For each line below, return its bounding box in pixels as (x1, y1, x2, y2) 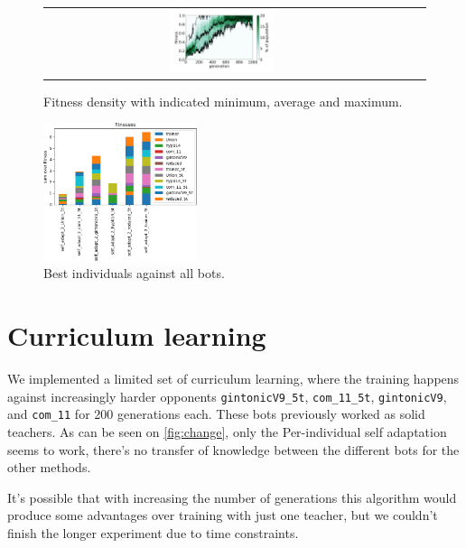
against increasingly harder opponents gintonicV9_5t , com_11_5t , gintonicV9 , (7, 386, 447, 405)
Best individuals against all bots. (43, 264, 225, 283)
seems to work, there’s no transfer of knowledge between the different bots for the (7, 440, 460, 459)
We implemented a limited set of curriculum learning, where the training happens (7, 369, 460, 387)
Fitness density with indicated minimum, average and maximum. (43, 91, 403, 110)
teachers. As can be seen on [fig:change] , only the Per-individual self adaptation (7, 422, 447, 441)
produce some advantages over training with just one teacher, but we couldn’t (7, 506, 438, 525)
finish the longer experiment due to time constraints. (7, 523, 299, 542)
